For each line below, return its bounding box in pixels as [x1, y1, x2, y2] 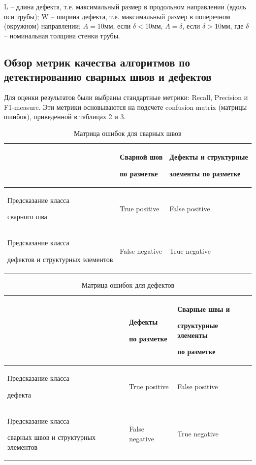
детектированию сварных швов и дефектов [4, 69, 212, 84]
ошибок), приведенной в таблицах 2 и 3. [4, 111, 126, 122]
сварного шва [7, 211, 47, 222]
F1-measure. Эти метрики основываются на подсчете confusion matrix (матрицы [4, 101, 247, 112]
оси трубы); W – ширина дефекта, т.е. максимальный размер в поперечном [4, 11, 230, 21]
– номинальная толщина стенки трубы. [4, 30, 120, 40]
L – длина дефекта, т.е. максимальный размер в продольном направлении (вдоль [4, 1, 246, 11]
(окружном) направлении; [4, 21, 81, 31]
